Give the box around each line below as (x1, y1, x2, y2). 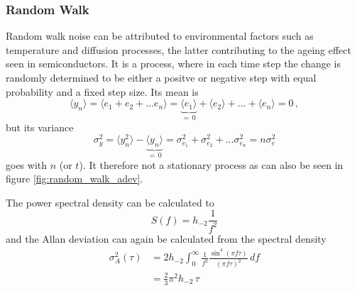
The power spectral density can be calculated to (6, 194, 214, 209)
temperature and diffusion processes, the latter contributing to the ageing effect (6, 42, 352, 57)
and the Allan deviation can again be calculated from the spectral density (6, 231, 326, 246)
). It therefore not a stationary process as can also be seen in (79, 157, 344, 172)
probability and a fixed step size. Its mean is (6, 84, 199, 99)
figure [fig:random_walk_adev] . (6, 171, 143, 186)
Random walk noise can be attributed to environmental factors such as (6, 28, 314, 43)
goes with (6, 157, 48, 172)
